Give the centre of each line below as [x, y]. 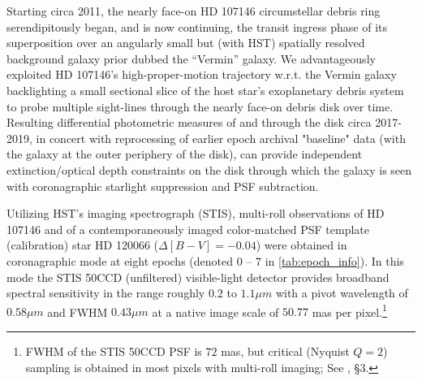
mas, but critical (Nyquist [285, 351]
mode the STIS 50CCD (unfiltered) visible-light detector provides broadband [198, 277]
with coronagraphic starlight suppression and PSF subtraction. [163, 186]
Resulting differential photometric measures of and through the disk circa [189, 122]
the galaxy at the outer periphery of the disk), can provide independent [185, 154]
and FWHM [78, 312]
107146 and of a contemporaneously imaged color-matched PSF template [188, 229]
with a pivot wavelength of [342, 293]
